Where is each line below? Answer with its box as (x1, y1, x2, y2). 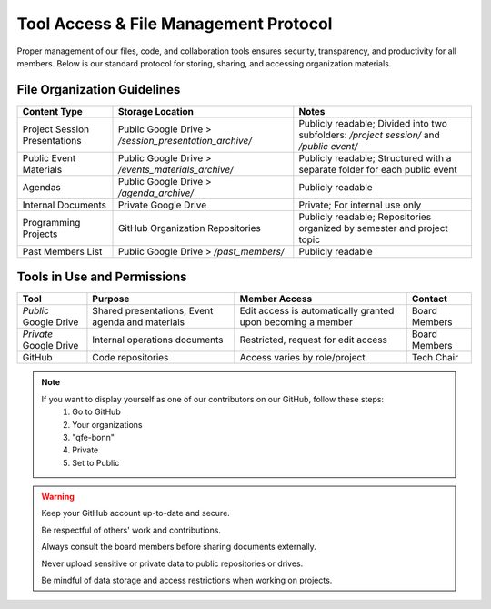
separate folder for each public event (298, 163, 458, 176)
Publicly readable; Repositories (298, 210, 432, 223)
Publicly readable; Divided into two (298, 117, 447, 129)
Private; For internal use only (298, 198, 422, 211)
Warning (41, 492, 75, 502)
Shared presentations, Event (92, 305, 214, 318)
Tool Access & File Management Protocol (16, 14, 333, 34)
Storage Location (117, 105, 195, 117)
